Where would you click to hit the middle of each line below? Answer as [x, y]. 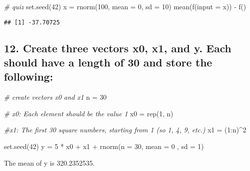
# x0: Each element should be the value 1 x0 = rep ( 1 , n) [89, 113]
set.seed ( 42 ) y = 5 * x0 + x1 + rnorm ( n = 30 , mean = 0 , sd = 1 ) [104, 146]
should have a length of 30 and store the [108, 62]
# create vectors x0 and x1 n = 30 [55, 97]
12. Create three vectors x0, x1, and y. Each [118, 48]
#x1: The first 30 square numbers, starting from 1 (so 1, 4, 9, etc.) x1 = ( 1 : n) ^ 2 [125, 130]
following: [29, 76]
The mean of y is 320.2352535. [49, 162]
